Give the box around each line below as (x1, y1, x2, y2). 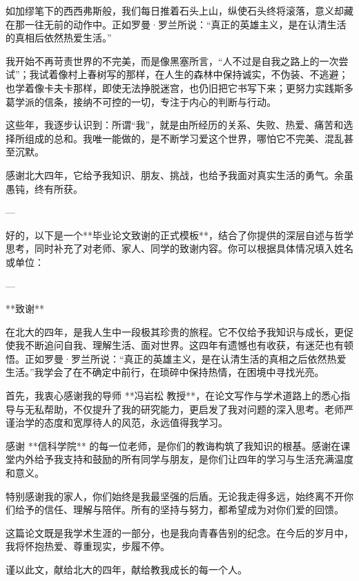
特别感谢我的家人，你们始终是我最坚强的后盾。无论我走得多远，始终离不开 (6, 488, 344, 503)
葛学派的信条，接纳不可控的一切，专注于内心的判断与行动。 (6, 94, 276, 108)
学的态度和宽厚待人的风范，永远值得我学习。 (24, 415, 228, 430)
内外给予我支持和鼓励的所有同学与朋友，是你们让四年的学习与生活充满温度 (14, 452, 353, 466)
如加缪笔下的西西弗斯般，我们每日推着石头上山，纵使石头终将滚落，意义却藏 (6, 3, 353, 17)
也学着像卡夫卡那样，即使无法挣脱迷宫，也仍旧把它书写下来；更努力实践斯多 (6, 80, 353, 95)
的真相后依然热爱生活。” (6, 30, 112, 45)
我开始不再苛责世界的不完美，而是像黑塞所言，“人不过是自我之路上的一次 (6, 53, 339, 68)
